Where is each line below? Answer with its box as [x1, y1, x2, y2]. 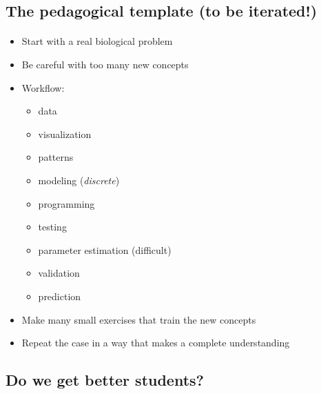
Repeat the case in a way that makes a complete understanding [21, 335, 290, 350]
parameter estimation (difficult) [38, 242, 172, 257]
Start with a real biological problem [21, 34, 173, 48]
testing [38, 219, 67, 234]
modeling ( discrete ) [38, 173, 120, 187]
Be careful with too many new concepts [21, 57, 189, 71]
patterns [38, 150, 74, 164]
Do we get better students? [6, 369, 204, 391]
